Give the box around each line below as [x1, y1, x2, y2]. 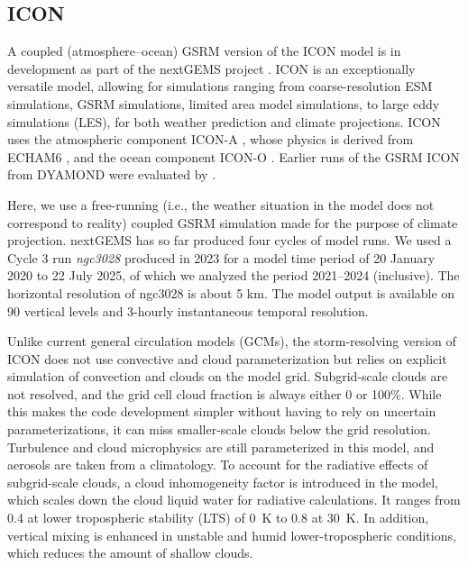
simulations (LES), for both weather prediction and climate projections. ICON [7, 112, 441, 131]
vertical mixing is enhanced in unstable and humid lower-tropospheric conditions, [7, 525, 456, 544]
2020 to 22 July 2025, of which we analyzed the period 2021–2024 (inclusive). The [7, 266, 460, 285]
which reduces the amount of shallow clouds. [7, 543, 253, 562]
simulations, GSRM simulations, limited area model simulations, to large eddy [7, 94, 440, 113]
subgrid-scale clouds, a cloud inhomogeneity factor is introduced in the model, [7, 472, 439, 491]
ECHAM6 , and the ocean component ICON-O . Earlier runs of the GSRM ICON [7, 147, 460, 166]
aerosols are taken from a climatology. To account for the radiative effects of [7, 455, 428, 474]
